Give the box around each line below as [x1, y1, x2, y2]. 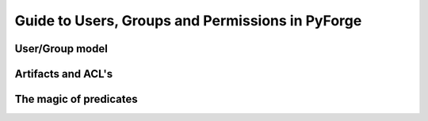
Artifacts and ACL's [14, 67, 113, 81]
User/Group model [14, 42, 109, 55]
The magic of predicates [14, 93, 138, 106]
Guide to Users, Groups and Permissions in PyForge [14, 12, 362, 29]
